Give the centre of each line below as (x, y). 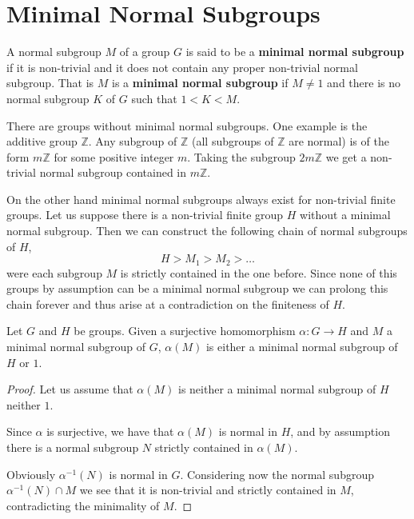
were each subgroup (54, 272)
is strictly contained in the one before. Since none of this (259, 272)
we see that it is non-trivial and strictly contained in (208, 490)
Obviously (31, 474)
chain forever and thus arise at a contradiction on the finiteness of (168, 303)
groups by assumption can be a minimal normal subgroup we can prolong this (197, 288)
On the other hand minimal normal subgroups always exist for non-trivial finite (201, 199)
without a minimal (345, 215)
